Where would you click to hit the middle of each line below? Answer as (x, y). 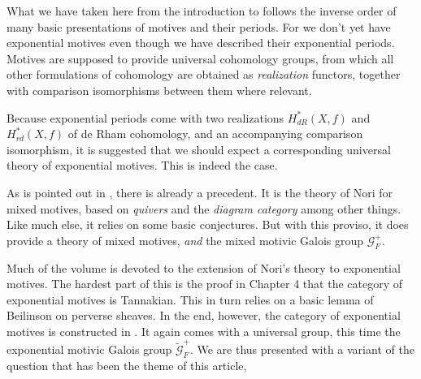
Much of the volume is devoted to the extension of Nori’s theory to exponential (204, 267)
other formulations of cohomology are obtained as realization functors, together (204, 74)
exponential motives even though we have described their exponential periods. (201, 43)
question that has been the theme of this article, (127, 365)
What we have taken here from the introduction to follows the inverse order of (202, 11)
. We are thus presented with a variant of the (302, 349)
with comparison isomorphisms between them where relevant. (159, 90)
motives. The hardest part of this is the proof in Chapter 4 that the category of (205, 284)
